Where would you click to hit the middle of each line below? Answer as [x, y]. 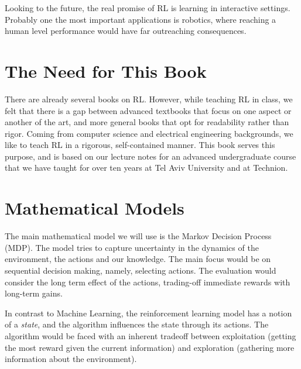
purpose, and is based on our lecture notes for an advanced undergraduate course [150, 156]
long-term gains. [34, 293]
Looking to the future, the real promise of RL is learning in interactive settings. [148, 8]
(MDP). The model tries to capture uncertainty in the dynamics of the [132, 247]
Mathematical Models [95, 208]
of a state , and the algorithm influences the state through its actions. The [137, 324]
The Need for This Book [106, 70]
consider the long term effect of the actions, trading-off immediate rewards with [148, 282]
